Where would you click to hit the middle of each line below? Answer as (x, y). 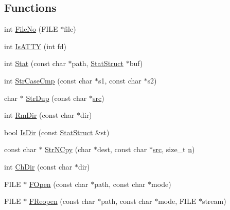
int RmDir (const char (39, 115)
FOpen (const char (59, 184)
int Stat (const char (35, 63)
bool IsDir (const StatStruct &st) (57, 132)
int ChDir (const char (38, 166)
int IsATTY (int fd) (36, 46)
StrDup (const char (56, 98)
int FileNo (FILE (31, 29)
